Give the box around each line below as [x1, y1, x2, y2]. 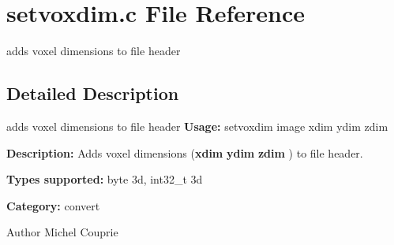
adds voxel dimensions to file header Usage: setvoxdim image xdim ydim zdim [6, 117, 388, 134]
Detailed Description [6, 81, 179, 106]
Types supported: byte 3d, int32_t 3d [6, 171, 203, 187]
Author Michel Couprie [6, 224, 118, 240]
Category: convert [6, 197, 100, 213]
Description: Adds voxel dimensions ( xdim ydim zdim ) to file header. [6, 144, 363, 161]
